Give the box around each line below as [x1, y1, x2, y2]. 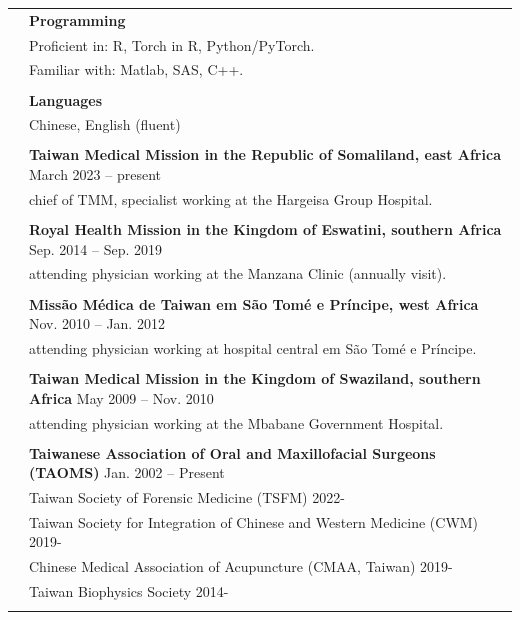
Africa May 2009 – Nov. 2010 [29, 387, 214, 408]
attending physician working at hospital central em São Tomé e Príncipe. [29, 337, 477, 358]
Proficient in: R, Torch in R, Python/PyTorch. [29, 34, 315, 55]
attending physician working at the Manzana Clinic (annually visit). [29, 263, 447, 284]
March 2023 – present [29, 164, 161, 185]
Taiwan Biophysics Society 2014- [29, 581, 229, 602]
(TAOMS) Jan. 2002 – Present [29, 462, 225, 483]
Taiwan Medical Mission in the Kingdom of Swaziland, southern [29, 368, 481, 389]
